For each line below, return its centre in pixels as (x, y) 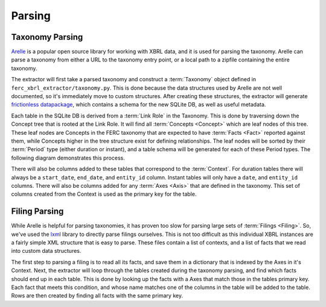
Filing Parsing (37, 212)
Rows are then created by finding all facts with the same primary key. (97, 296)
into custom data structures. (46, 251)
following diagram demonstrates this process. (68, 158)
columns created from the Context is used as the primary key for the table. (104, 194)
